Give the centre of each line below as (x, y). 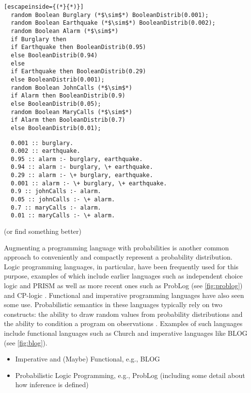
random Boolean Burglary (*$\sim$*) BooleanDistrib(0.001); (110, 15)
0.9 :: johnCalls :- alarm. (56, 191)
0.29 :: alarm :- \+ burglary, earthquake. (82, 175)
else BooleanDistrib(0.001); (58, 79)
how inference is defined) (52, 385)
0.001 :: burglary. (42, 143)
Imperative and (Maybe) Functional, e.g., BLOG (88, 359)
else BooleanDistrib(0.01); (56, 128)
